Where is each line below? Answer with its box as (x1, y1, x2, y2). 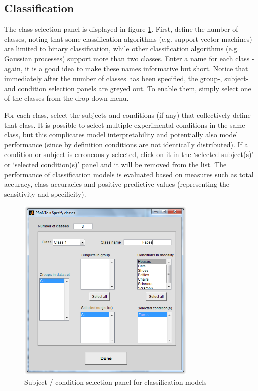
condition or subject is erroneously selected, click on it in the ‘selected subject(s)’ (4, 149, 254, 160)
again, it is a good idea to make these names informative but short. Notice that (4, 63, 248, 73)
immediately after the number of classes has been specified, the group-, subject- (4, 73, 249, 84)
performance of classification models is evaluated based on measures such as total (4, 169, 254, 179)
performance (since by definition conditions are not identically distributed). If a (4, 139, 248, 149)
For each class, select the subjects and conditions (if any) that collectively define (4, 109, 251, 120)
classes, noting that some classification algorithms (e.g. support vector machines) (4, 33, 252, 44)
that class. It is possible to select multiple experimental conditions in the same (4, 119, 245, 130)
